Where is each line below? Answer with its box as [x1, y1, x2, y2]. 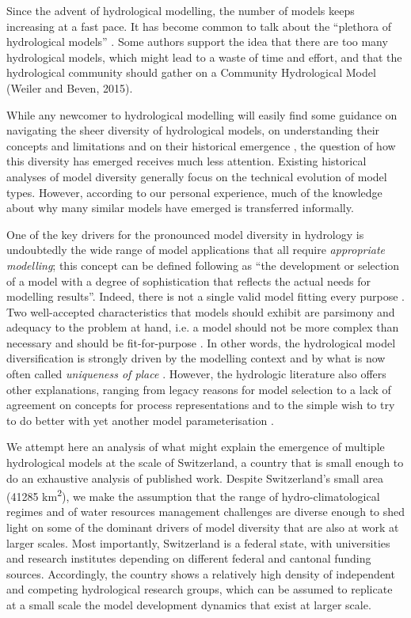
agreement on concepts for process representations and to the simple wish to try [6, 396, 395, 413]
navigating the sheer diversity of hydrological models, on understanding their [6, 122, 380, 138]
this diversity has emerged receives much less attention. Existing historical [6, 153, 367, 169]
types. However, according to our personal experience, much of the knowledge [6, 184, 382, 200]
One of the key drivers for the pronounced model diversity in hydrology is [6, 226, 364, 242]
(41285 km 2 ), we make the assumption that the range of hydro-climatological [6, 486, 380, 504]
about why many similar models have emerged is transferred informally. [6, 199, 354, 216]
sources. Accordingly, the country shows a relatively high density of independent [6, 565, 395, 582]
